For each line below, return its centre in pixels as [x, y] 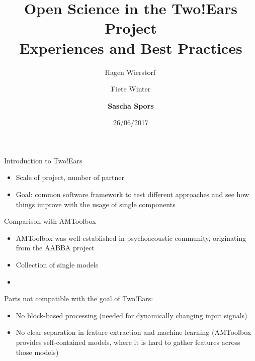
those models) [37, 352]
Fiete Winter [131, 89]
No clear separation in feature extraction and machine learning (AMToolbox [134, 332]
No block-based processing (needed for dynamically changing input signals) [132, 315]
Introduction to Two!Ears [43, 160]
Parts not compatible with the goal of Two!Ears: [79, 298]
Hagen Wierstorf [130, 72]
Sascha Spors [131, 105]
